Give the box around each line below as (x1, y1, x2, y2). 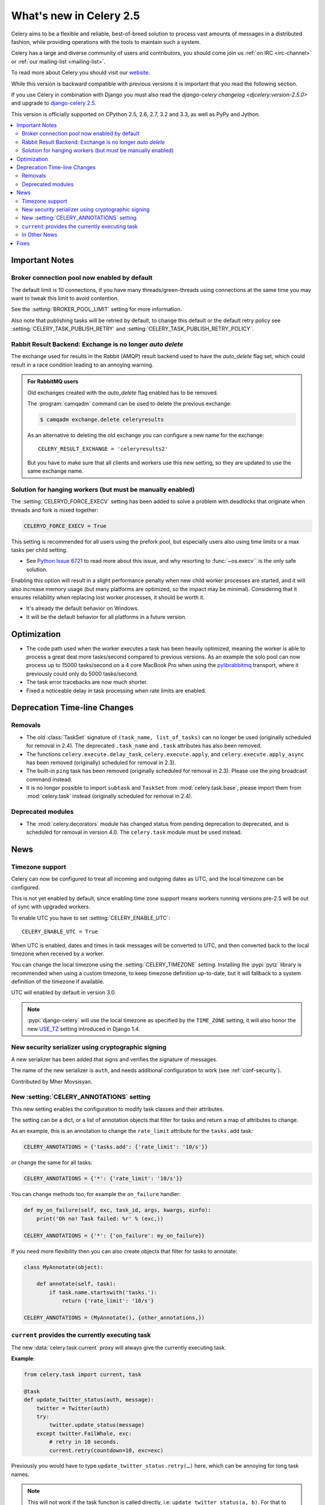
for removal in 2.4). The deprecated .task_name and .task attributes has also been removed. (26, 742, 262, 749)
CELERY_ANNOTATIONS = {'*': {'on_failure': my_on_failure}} (23, 1232, 205, 1239)
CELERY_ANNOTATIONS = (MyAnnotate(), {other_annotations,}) (23, 1314, 205, 1321)
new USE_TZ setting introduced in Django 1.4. (27, 1025, 141, 1032)
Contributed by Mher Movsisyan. (11, 1078, 93, 1085)
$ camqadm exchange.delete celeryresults (40, 416, 164, 423)
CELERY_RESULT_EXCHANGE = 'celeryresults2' (38, 445, 169, 453)
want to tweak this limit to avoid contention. (11, 295, 119, 302)
